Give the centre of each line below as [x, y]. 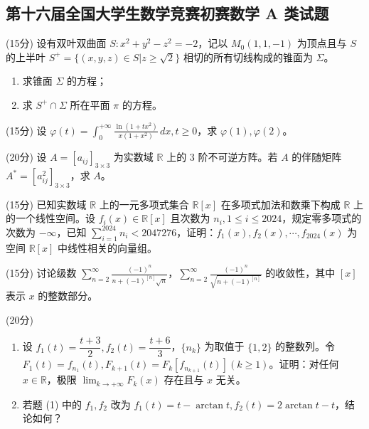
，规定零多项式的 [322, 218]
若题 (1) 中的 [52, 404]
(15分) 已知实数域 [46, 204]
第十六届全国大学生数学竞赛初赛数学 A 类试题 [167, 13]
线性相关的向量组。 [112, 247]
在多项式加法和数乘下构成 [280, 204]
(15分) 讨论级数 [41, 273]
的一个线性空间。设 [50, 218]
